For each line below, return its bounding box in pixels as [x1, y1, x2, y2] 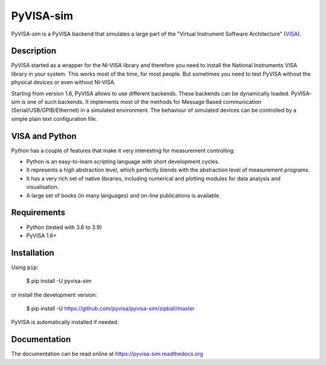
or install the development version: [11, 291, 98, 299]
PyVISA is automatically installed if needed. [11, 318, 119, 326]
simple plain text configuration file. [11, 115, 98, 122]
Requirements [11, 207, 66, 218]
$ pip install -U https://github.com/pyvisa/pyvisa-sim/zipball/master [26, 305, 195, 312]
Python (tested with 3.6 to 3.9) [26, 224, 102, 231]
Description [11, 46, 57, 56]
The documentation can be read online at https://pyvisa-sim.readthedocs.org [11, 350, 203, 358]
